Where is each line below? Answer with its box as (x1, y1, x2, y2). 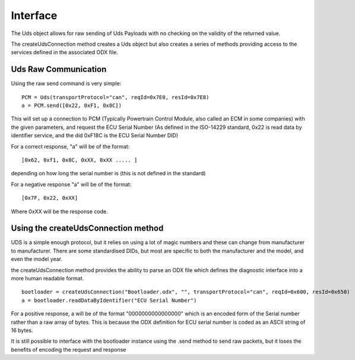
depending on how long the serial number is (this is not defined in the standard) (11, 170, 206, 177)
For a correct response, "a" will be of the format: (11, 143, 130, 150)
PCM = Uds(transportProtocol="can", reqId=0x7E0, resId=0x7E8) (21, 94, 210, 100)
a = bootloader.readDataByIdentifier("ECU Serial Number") (21, 297, 197, 304)
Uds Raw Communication (11, 64, 107, 74)
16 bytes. (11, 327, 33, 334)
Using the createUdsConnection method (11, 223, 164, 233)
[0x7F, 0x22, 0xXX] (21, 195, 78, 201)
